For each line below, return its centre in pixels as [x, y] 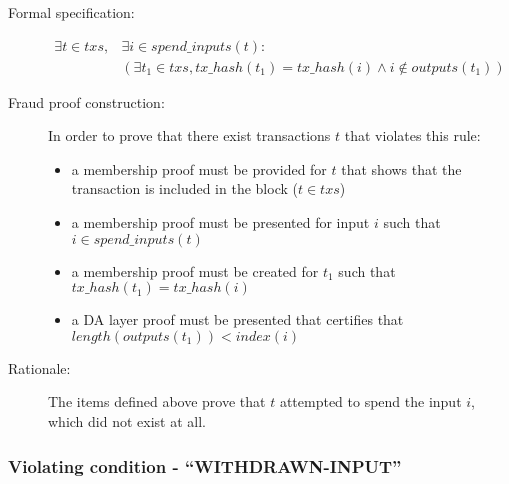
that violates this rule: [412, 135]
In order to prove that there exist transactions [189, 135]
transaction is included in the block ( [184, 188]
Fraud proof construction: [86, 101]
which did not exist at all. [127, 421]
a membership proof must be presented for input [220, 222]
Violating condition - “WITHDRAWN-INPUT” [205, 465]
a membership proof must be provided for [199, 168]
